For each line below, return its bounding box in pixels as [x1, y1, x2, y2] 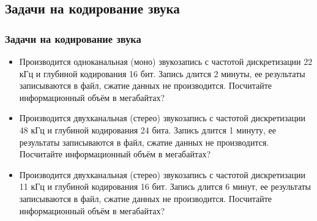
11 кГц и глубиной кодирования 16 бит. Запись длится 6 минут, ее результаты [19, 180, 311, 193]
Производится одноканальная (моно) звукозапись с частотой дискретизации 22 [19, 55, 313, 67]
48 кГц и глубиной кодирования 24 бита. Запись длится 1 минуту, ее [19, 123, 277, 136]
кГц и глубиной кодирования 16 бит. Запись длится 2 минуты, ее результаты [19, 67, 305, 80]
